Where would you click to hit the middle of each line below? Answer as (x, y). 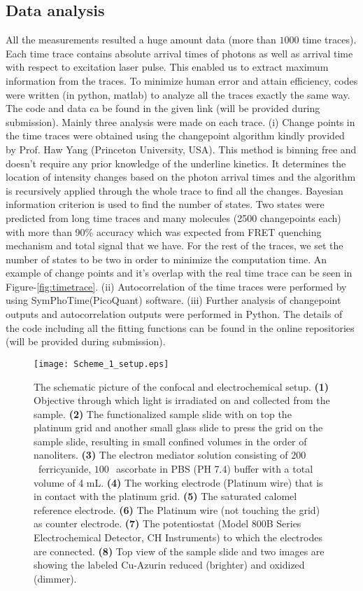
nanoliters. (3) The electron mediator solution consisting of (161, 455)
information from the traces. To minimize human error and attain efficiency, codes (182, 80)
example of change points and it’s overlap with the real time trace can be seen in (179, 273)
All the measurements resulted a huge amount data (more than (141, 40)
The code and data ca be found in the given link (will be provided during (163, 108)
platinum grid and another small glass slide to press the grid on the (178, 427)
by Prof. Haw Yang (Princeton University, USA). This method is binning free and (181, 149)
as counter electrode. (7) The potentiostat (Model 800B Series (168, 523)
